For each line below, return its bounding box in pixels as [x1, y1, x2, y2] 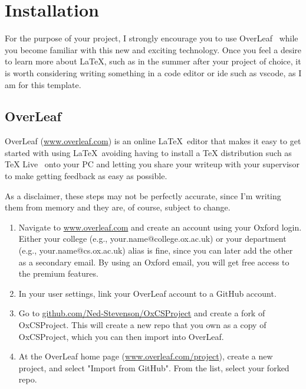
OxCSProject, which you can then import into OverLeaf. [18, 330, 224, 342]
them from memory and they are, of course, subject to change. [5, 201, 231, 213]
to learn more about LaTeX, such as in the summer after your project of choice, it [5, 55, 301, 67]
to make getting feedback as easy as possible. [5, 170, 167, 182]
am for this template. [5, 78, 81, 90]
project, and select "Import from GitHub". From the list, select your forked [18, 361, 289, 374]
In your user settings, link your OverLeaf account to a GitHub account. [18, 287, 277, 299]
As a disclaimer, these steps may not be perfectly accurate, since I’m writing [5, 189, 281, 202]
